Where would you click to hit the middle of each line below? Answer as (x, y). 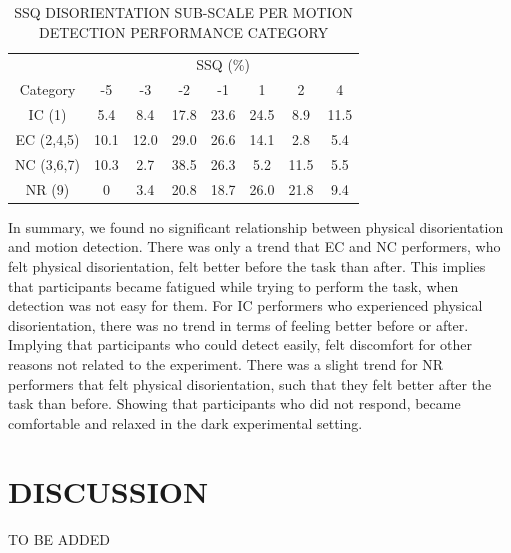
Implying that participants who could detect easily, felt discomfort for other (240, 344)
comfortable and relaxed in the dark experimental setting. (185, 422)
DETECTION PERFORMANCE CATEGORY (184, 31)
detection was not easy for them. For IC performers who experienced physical (245, 305)
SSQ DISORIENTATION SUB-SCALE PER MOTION (184, 12)
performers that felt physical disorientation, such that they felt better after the (250, 383)
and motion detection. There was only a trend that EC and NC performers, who (254, 246)
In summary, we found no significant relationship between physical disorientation (256, 226)
